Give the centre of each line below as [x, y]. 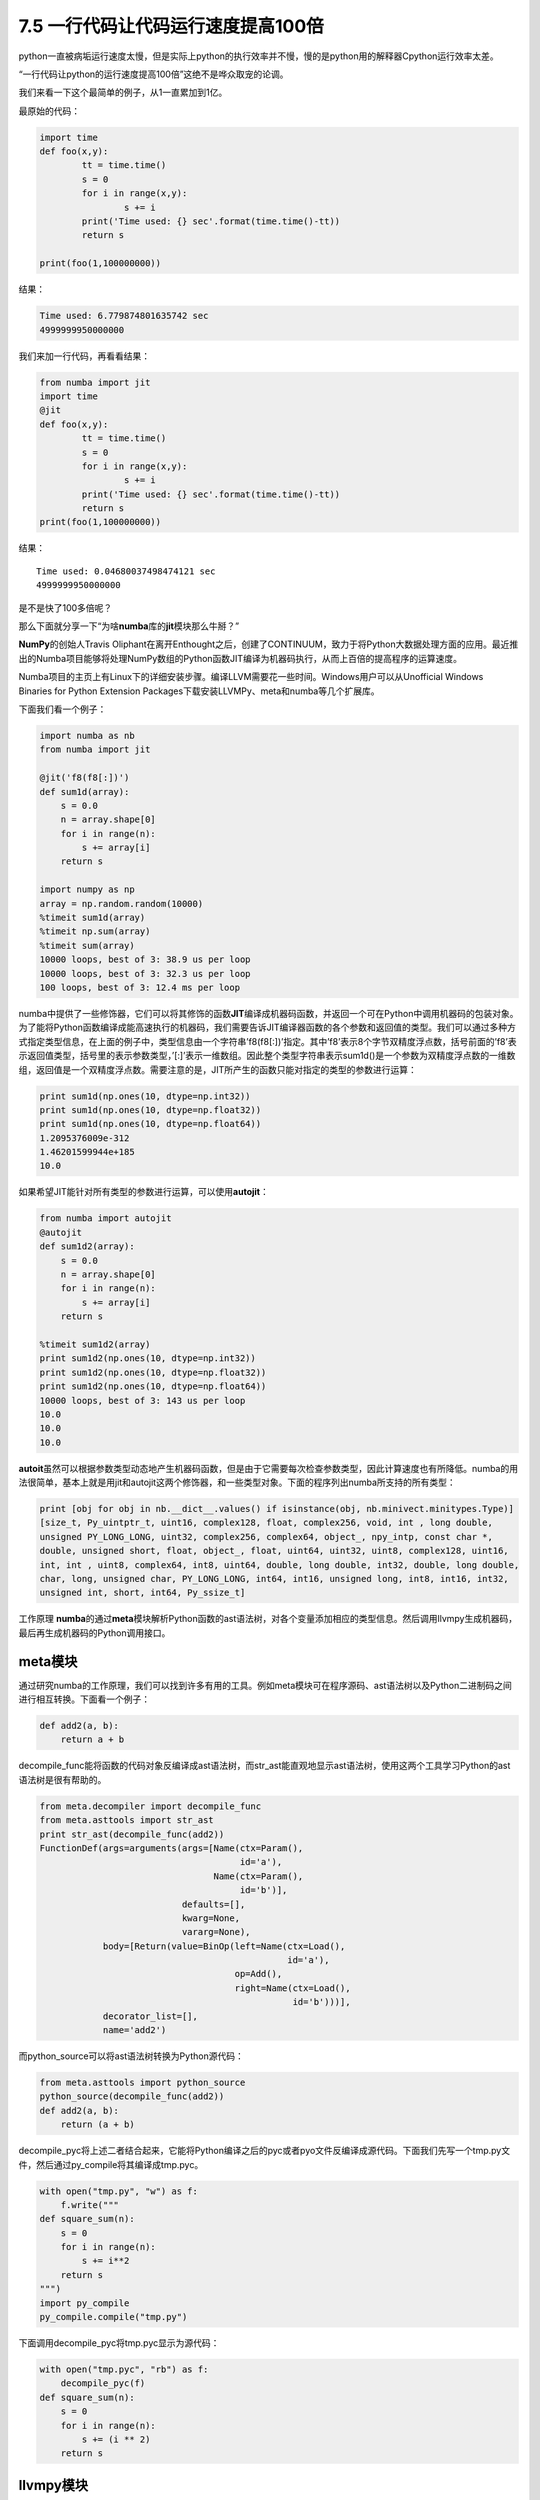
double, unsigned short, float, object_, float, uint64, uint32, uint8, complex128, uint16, [274, 1551]
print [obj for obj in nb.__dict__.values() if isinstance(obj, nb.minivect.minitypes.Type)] [277, 1509]
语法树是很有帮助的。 [62, 1779]
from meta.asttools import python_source [142, 2082]
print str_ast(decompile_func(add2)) [132, 1834]
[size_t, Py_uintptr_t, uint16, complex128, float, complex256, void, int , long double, [266, 1523]
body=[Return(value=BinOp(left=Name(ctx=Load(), [224, 1946]
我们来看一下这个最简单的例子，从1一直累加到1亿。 [123, 92]
